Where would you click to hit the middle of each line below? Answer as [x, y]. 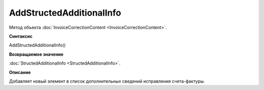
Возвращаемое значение [36, 54]
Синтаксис [21, 36]
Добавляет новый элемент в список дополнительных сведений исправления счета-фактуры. [107, 81]
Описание [20, 72]
